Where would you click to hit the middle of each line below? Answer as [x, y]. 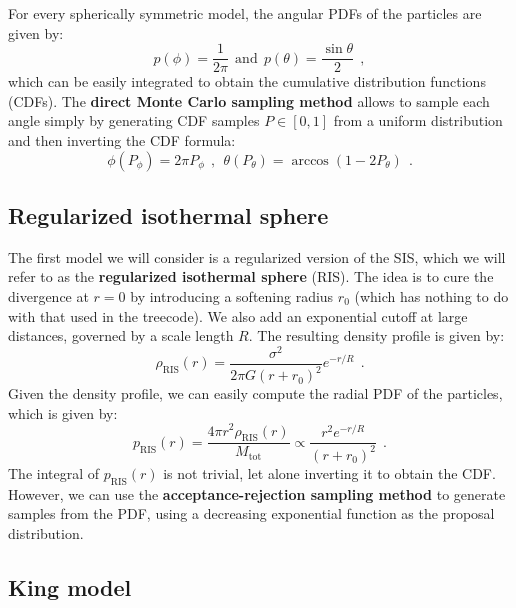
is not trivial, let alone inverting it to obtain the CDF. [329, 472]
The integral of [54, 472]
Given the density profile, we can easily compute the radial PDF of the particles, [255, 393]
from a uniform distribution [418, 120]
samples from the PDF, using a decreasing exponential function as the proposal [251, 513]
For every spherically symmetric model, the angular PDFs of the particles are [245, 13]
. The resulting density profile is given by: [376, 335]
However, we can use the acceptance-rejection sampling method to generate [257, 493]
